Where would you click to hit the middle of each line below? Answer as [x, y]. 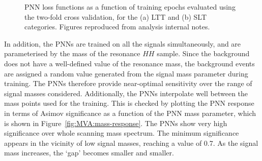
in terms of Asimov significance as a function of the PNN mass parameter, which [130, 113]
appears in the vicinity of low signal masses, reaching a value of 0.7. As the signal [131, 143]
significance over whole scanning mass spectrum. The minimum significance [122, 133]
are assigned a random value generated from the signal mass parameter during [126, 73]
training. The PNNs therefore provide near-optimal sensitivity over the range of [128, 83]
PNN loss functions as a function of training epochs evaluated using [130, 7]
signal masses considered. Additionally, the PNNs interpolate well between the [126, 93]
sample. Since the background [203, 53]
